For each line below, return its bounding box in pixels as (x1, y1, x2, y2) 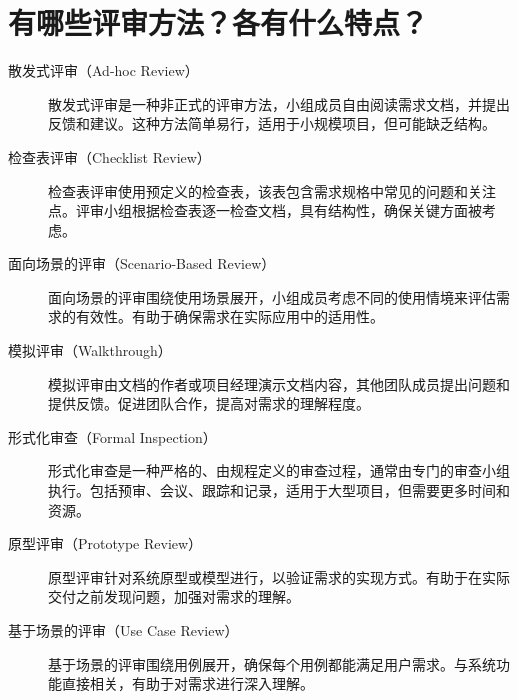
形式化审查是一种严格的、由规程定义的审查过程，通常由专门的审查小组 (48, 460, 510, 481)
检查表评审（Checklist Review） (8, 146, 211, 167)
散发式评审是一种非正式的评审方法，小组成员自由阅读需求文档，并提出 (48, 93, 510, 114)
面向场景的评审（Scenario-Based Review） (8, 253, 276, 274)
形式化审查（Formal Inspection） (8, 426, 217, 447)
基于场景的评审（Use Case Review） (8, 620, 239, 640)
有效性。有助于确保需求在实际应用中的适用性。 (75, 306, 384, 327)
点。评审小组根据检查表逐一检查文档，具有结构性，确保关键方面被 (48, 200, 482, 221)
